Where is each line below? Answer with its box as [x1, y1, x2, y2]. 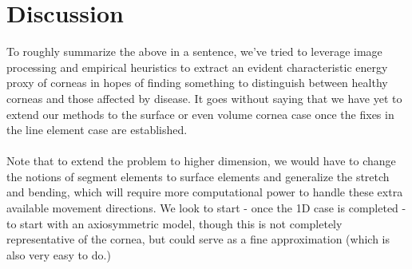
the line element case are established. [6, 121, 188, 138]
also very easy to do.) [6, 246, 111, 263]
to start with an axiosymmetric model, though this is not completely [6, 215, 343, 231]
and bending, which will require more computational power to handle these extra [6, 184, 403, 200]
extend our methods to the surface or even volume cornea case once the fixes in [6, 105, 394, 122]
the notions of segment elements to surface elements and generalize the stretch [6, 168, 390, 184]
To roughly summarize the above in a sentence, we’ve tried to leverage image [6, 43, 382, 60]
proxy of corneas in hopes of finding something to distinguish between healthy [6, 74, 388, 91]
